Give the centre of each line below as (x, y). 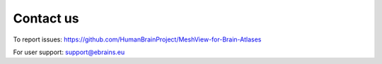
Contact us (46, 18)
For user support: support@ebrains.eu (69, 52)
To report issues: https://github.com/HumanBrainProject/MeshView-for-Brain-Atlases (137, 39)
